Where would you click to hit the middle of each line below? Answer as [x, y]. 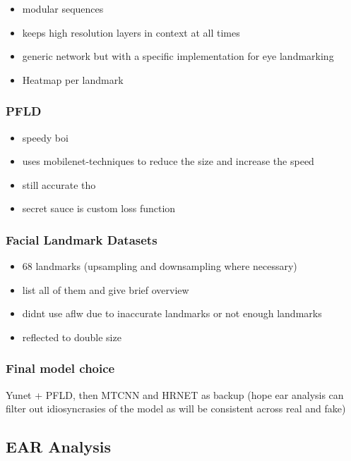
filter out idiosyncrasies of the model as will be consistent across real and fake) [176, 408]
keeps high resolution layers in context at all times [131, 32]
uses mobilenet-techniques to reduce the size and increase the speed [168, 161]
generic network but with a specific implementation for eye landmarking [178, 56]
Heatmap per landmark [73, 79]
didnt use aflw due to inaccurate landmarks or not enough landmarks [172, 313]
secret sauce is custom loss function [99, 208]
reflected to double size [72, 337]
